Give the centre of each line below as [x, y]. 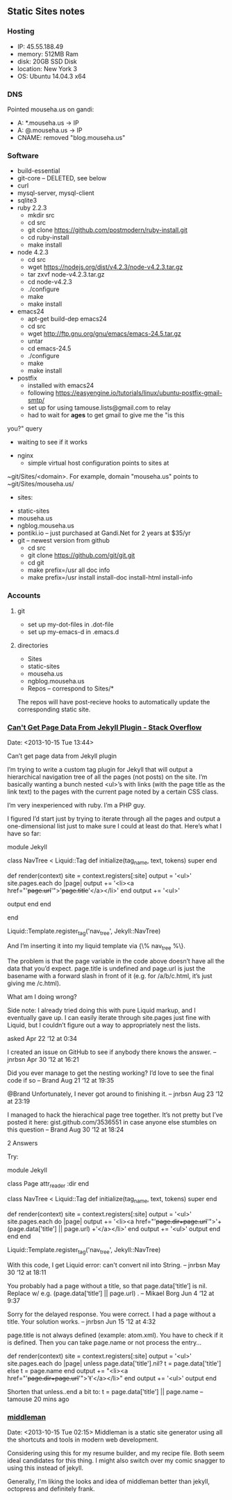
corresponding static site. [54, 709]
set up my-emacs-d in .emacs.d [73, 632]
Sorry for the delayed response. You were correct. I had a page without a [112, 1314]
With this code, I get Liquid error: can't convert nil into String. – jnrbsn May [114, 1265]
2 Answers [23, 1143]
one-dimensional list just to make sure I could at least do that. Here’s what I [115, 826]
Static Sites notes [46, 11]
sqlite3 [27, 201]
